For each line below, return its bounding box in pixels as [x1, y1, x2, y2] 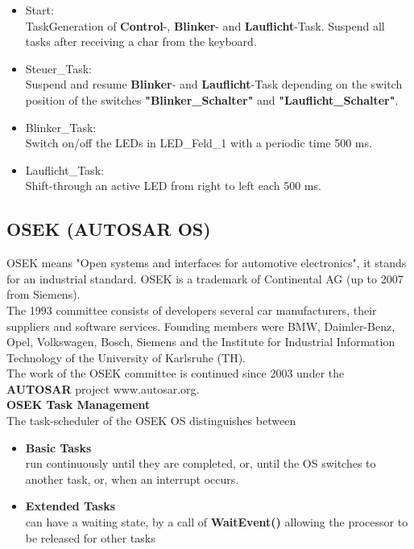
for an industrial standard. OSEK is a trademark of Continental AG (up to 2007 [6, 270, 404, 287]
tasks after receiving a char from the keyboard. [25, 33, 257, 50]
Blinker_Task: [25, 118, 97, 135]
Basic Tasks [25, 439, 92, 456]
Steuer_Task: [25, 60, 92, 76]
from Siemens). [6, 286, 81, 303]
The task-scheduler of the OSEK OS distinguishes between [6, 412, 296, 429]
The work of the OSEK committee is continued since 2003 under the [6, 365, 345, 382]
